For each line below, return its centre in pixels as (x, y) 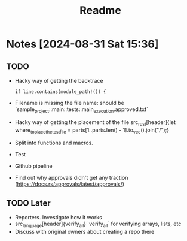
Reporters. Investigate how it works (59, 218)
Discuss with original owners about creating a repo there (85, 232)
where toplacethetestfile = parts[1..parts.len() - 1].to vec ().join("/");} (92, 131)
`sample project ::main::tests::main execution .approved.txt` (81, 110)
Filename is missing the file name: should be (69, 103)
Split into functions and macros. (54, 143)
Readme (100, 10)
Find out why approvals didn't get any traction (71, 178)
